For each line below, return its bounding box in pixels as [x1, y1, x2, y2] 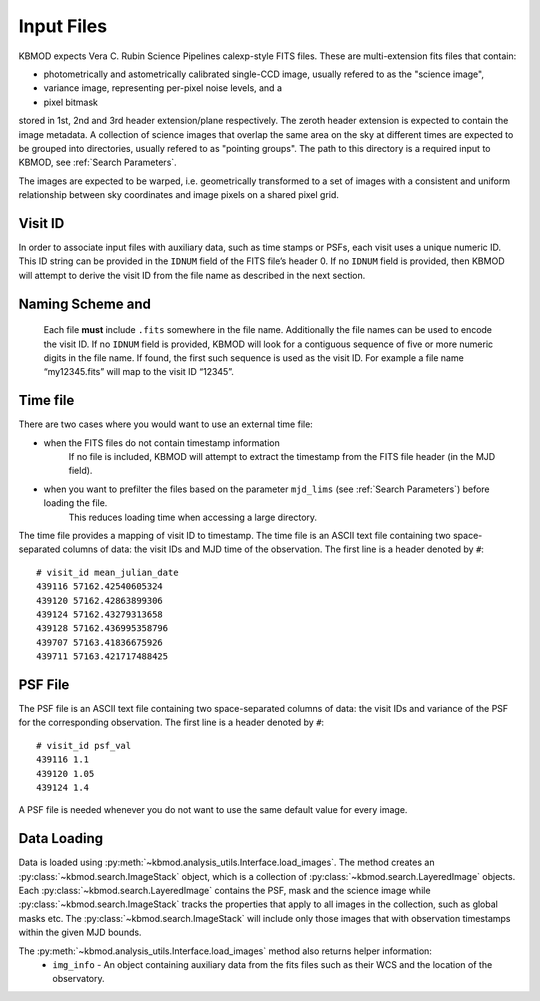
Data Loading [18, 830, 104, 847]
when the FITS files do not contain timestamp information [43, 436, 280, 449]
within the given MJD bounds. [18, 926, 142, 939]
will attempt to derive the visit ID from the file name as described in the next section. [18, 269, 366, 281]
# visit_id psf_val [36, 740, 132, 751]
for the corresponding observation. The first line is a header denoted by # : [18, 716, 325, 729]
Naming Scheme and [18, 295, 152, 312]
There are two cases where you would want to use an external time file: [18, 418, 314, 430]
